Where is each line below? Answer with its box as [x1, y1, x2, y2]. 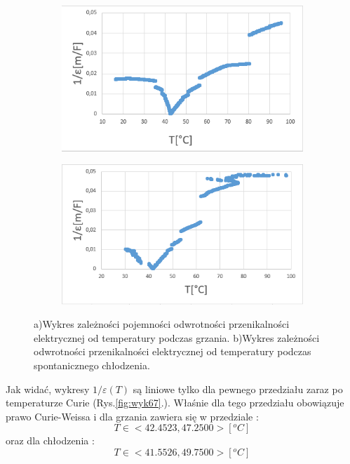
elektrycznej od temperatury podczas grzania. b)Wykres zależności [34, 330, 320, 345]
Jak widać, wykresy [6, 381, 90, 396]
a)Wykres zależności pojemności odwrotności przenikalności [34, 317, 290, 331]
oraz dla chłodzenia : [6, 433, 95, 448]
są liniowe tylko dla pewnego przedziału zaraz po [133, 381, 343, 396]
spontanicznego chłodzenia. [34, 357, 150, 372]
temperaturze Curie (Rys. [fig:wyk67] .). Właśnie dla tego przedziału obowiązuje [6, 395, 344, 410]
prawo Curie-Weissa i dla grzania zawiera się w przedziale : [6, 409, 259, 423]
